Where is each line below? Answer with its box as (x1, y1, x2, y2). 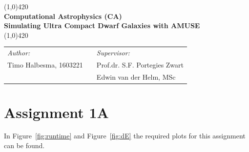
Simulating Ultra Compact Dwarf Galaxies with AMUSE (4, 20, 200, 31)
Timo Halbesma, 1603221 (7, 59, 83, 69)
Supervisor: (96, 48, 130, 58)
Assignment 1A (4, 102, 109, 122)
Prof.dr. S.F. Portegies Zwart (96, 59, 184, 69)
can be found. (4, 140, 45, 150)
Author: (7, 48, 30, 58)
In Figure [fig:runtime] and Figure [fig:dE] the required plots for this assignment (4, 131, 246, 141)
